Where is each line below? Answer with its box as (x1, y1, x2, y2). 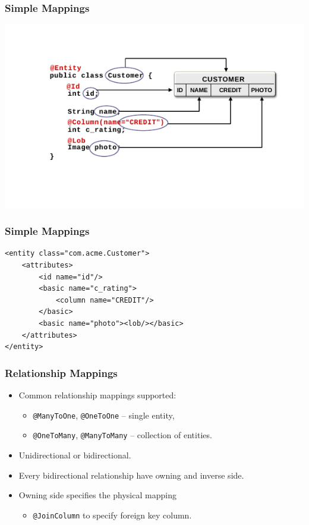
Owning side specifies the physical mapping (18, 489, 176, 501)
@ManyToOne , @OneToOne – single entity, (33, 408, 175, 421)
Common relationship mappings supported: (18, 389, 176, 401)
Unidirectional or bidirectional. (18, 448, 131, 461)
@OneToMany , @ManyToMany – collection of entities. (33, 429, 212, 441)
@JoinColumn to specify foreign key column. (33, 508, 192, 521)
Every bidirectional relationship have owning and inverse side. (18, 469, 244, 481)
